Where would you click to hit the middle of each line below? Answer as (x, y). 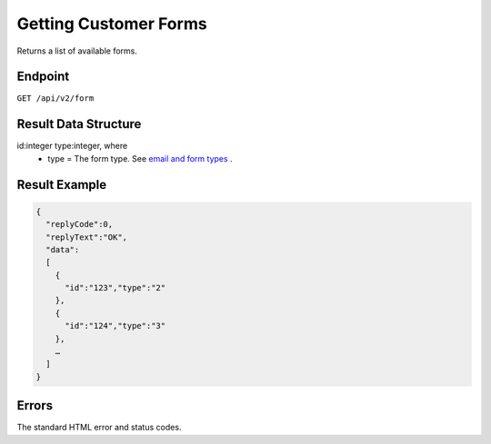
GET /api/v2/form (55, 99)
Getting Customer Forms (112, 24)
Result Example (62, 185)
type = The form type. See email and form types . (140, 158)
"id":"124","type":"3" (115, 326)
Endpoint (43, 77)
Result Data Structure (79, 124)
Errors (35, 405)
